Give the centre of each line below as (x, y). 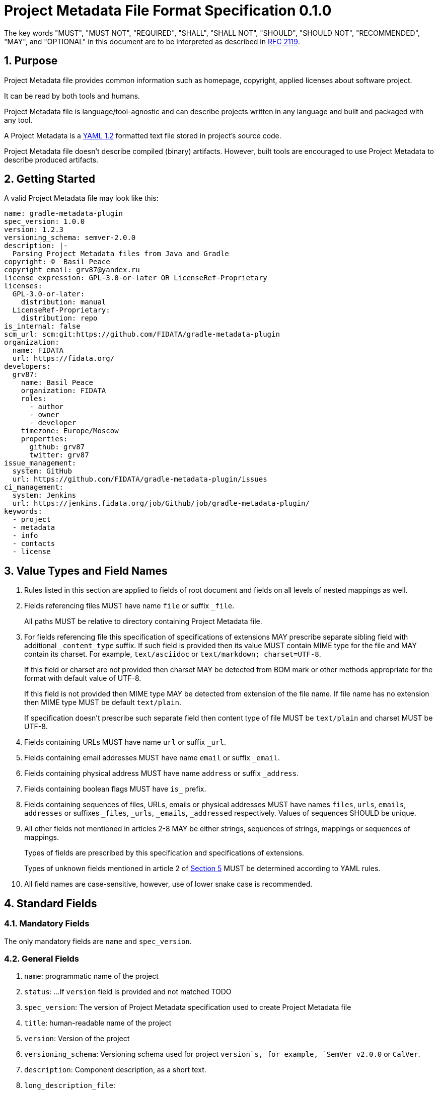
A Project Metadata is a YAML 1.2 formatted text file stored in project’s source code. (143, 135)
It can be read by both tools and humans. (72, 96)
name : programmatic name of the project (91, 976)
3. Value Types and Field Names (86, 571)
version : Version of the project (77, 1039)
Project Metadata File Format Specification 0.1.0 (168, 11)
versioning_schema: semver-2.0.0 (70, 238)
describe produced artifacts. (51, 160)
